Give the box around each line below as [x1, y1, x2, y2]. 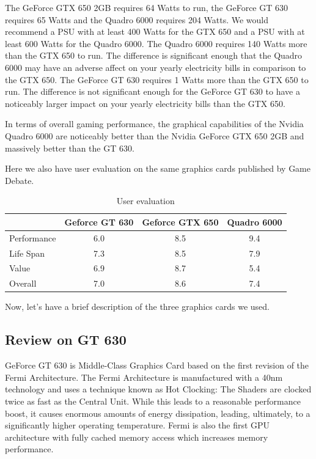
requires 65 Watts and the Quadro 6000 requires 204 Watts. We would [5, 13, 269, 26]
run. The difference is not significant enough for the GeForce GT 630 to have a [5, 85, 300, 98]
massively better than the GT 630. [5, 141, 134, 154]
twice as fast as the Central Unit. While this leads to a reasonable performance [5, 394, 301, 407]
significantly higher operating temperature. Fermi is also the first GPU [5, 419, 270, 431]
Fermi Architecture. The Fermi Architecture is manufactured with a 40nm [5, 370, 283, 383]
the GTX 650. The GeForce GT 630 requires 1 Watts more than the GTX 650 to [5, 73, 309, 86]
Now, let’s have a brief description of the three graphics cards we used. [5, 300, 270, 313]
